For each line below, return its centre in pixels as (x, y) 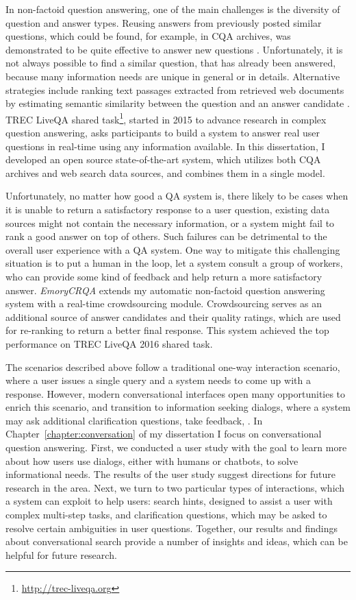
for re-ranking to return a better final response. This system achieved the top (167, 330)
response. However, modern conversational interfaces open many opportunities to (176, 393)
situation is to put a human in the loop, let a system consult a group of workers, (174, 263)
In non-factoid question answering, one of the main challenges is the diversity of (173, 9)
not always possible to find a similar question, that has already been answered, (171, 63)
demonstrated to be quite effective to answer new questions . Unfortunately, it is (174, 49)
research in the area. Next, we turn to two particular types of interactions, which (175, 487)
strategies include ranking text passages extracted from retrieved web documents (175, 89)
